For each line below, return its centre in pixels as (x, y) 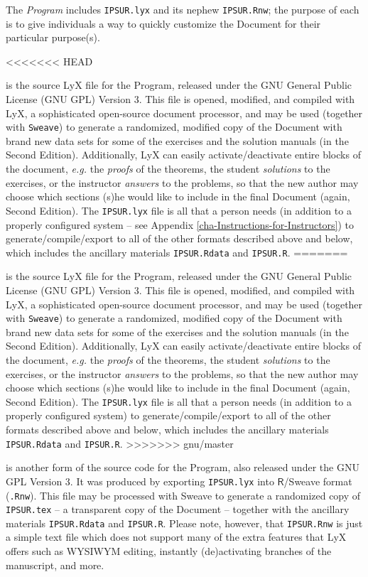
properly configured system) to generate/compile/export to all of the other (168, 415)
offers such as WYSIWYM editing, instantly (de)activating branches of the (169, 551)
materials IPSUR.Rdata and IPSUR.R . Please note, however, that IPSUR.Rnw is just (184, 523)
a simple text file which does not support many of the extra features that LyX (176, 537)
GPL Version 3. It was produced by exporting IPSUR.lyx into (140, 481)
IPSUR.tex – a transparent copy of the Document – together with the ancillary (178, 509)
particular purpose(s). (53, 37)
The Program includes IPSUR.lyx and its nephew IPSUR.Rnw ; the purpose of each (183, 9)
